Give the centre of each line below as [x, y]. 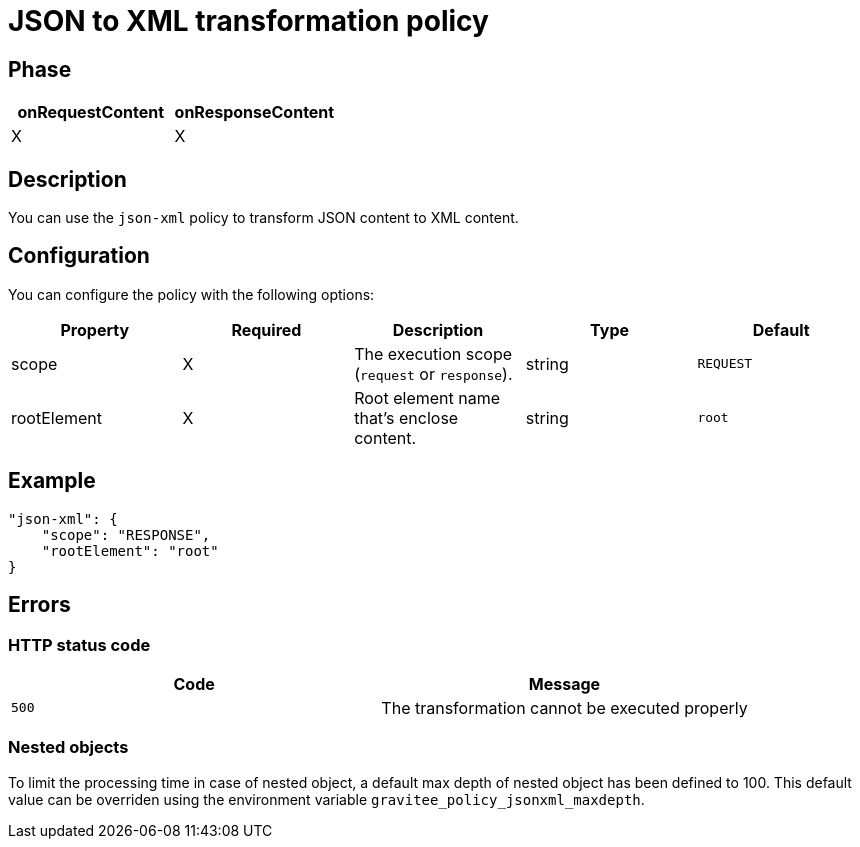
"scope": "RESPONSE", [126, 534]
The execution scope [433, 353]
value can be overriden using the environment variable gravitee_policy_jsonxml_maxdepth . [326, 799]
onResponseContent [254, 112]
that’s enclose [406, 417]
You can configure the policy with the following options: [191, 294]
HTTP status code [79, 644]
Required [266, 329]
